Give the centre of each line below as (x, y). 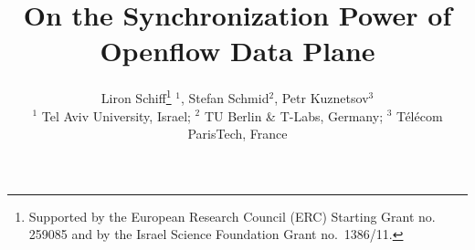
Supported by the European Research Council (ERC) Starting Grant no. (232, 216)
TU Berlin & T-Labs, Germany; (294, 115)
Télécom (420, 115)
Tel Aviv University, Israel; (116, 115)
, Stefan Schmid (225, 97)
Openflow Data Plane (237, 51)
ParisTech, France (237, 134)
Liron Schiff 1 (136, 96)
